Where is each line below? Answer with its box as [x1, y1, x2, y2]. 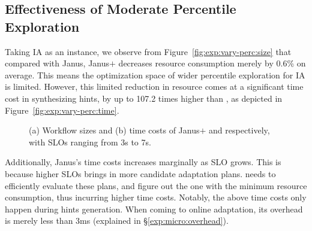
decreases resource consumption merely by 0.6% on [118, 57, 306, 69]
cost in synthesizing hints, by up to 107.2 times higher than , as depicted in [5, 92, 283, 104]
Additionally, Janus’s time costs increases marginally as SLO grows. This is [5, 156, 281, 168]
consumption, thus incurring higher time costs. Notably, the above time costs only [5, 191, 307, 203]
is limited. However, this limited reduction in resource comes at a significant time [5, 80, 304, 93]
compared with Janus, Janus [5, 57, 110, 69]
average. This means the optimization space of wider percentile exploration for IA [5, 68, 305, 81]
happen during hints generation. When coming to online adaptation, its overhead [5, 202, 303, 215]
